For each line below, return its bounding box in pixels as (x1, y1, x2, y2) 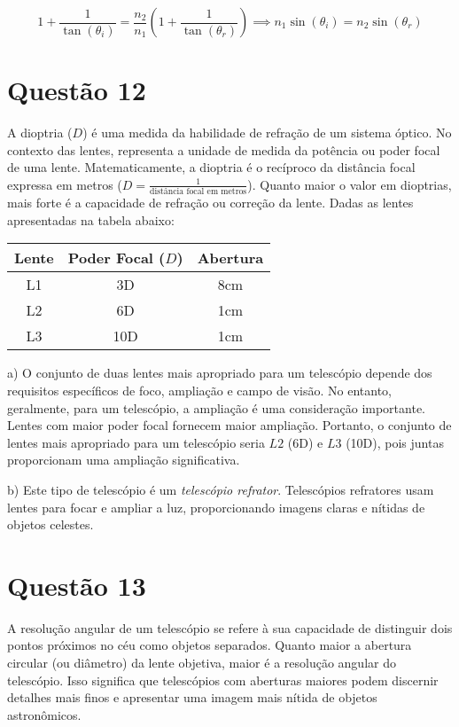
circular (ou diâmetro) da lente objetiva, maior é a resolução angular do (7, 653, 396, 672)
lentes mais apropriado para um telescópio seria (7, 433, 265, 451)
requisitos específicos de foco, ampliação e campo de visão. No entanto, (7, 381, 392, 399)
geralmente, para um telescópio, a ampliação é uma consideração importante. (7, 398, 425, 417)
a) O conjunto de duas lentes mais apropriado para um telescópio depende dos (7, 363, 432, 382)
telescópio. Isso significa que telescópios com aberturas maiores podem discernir (7, 670, 439, 689)
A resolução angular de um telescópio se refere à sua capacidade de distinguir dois (7, 618, 453, 637)
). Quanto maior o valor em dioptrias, (247, 175, 452, 193)
